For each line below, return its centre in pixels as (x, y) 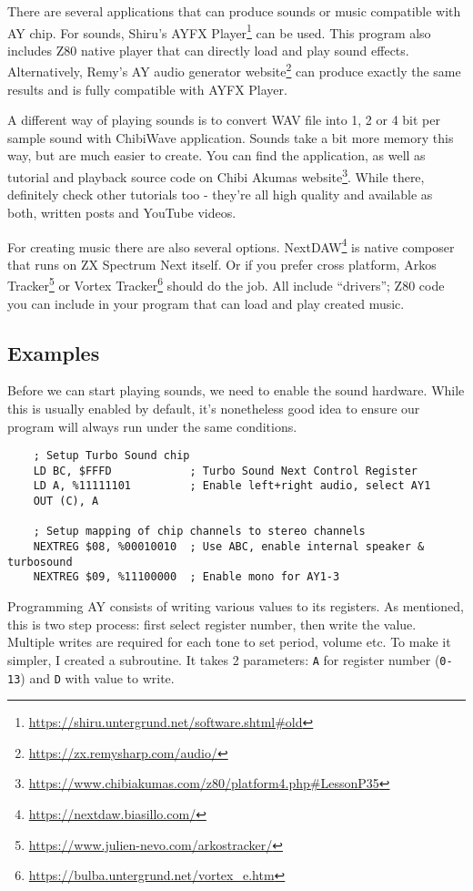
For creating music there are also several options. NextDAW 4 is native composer (231, 245)
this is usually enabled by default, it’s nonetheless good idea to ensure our (214, 408)
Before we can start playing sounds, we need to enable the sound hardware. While (236, 390)
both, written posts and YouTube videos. (122, 212)
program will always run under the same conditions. (152, 426)
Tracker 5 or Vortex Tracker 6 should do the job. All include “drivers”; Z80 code (226, 284)
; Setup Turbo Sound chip (111, 456)
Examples (54, 352)
